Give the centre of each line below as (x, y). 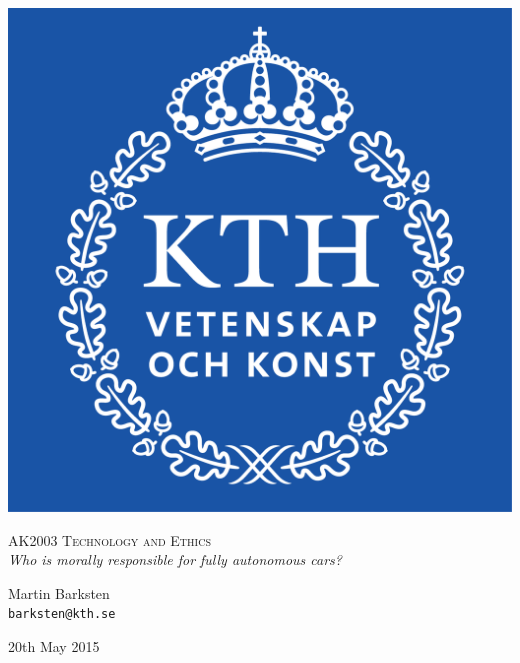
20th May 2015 (54, 646)
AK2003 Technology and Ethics (109, 539)
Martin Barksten (59, 592)
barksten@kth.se (62, 614)
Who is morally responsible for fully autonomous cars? (175, 559)
